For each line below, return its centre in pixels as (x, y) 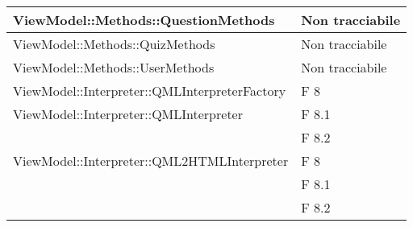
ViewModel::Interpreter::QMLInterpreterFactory (150, 91)
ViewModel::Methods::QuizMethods (114, 44)
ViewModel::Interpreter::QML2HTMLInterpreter (151, 161)
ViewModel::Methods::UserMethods (114, 67)
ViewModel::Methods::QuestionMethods (144, 20)
